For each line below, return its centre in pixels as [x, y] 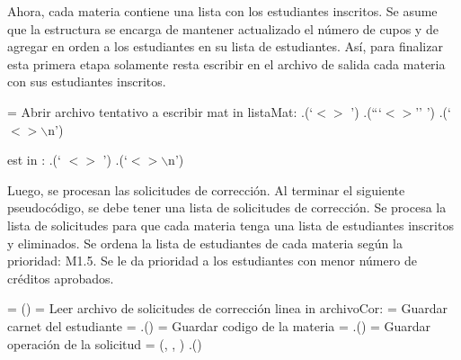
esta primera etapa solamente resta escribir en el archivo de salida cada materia [226, 63]
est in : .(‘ [34, 160]
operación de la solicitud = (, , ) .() [105, 343]
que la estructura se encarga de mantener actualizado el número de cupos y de [223, 28]
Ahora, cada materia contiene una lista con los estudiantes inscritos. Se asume [222, 11]
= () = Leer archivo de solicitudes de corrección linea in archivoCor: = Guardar [227, 308]
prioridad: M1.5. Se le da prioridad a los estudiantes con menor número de [212, 261]
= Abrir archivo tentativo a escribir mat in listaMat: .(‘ [160, 111]
